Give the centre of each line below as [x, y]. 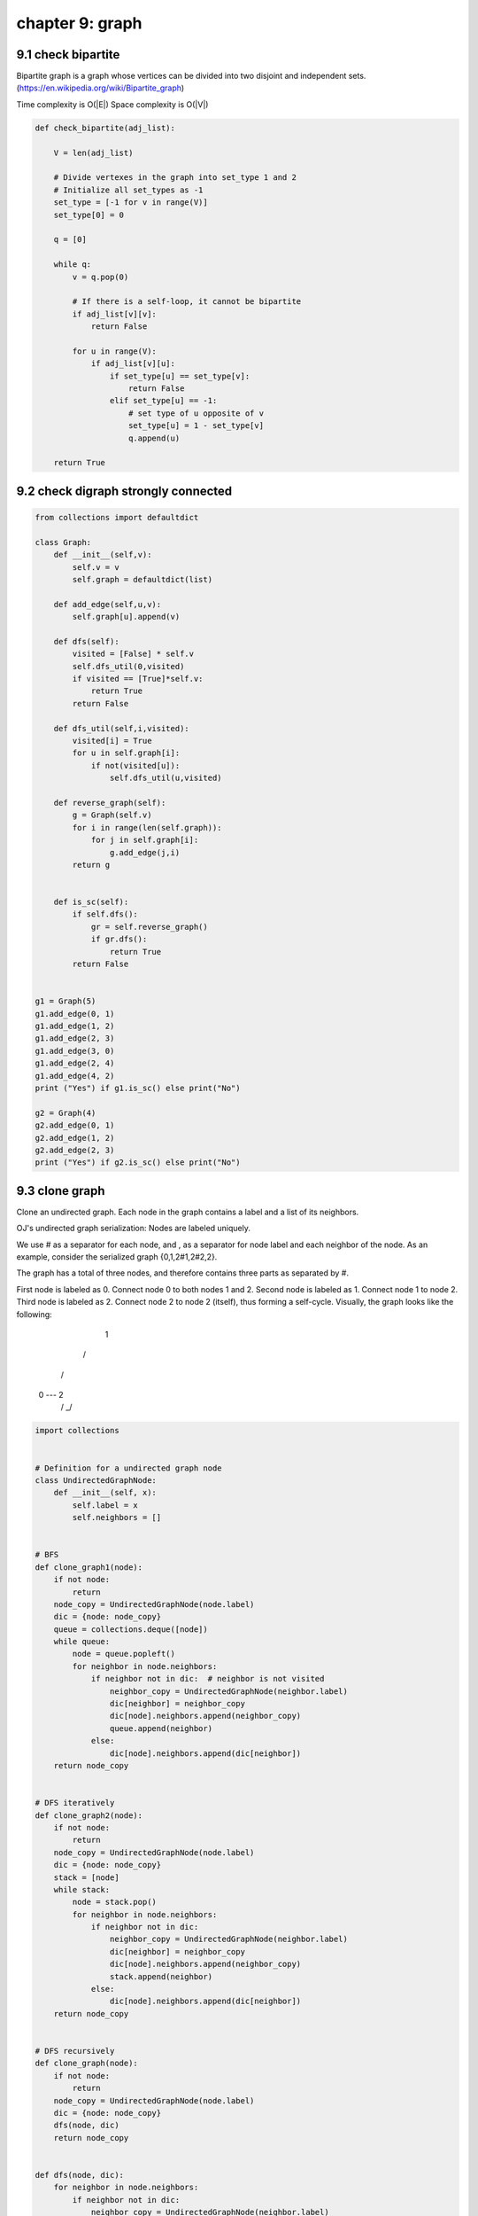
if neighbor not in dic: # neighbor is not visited [208, 1679]
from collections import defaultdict [117, 517]
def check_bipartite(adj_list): [105, 128]
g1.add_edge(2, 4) [75, 1063]
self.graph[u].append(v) [126, 617]
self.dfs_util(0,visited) [128, 666]
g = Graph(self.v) [112, 815]
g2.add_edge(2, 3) [75, 1150]
